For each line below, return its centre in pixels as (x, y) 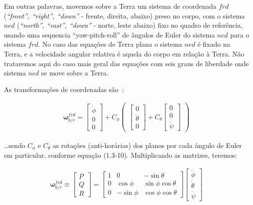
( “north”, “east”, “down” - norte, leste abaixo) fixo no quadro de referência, (130, 25)
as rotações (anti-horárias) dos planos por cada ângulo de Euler (147, 145)
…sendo (15, 145)
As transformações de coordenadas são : (64, 89)
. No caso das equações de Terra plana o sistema (110, 44)
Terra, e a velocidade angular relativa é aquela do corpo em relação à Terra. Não (124, 53)
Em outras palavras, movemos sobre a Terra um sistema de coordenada (110, 6)
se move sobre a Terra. (75, 73)
